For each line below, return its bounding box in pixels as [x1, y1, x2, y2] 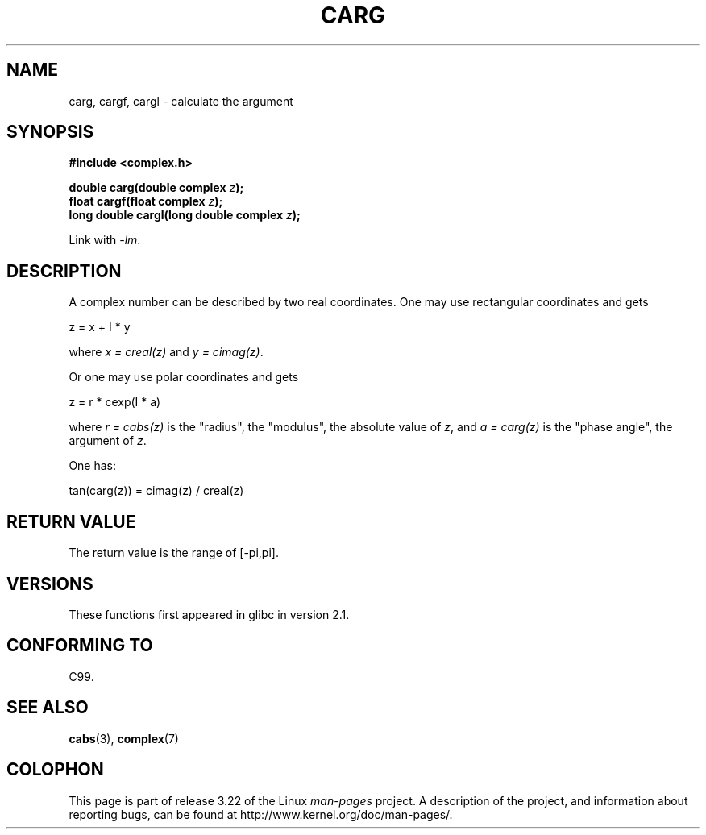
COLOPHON [6, 759, 104, 780]
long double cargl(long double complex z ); [69, 208, 301, 222]
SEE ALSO [6, 697, 89, 718]
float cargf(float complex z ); [69, 194, 223, 209]
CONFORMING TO [6, 635, 153, 656]
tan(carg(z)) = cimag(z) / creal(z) [69, 484, 244, 498]
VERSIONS [6, 573, 93, 594]
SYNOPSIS [6, 122, 94, 143]
